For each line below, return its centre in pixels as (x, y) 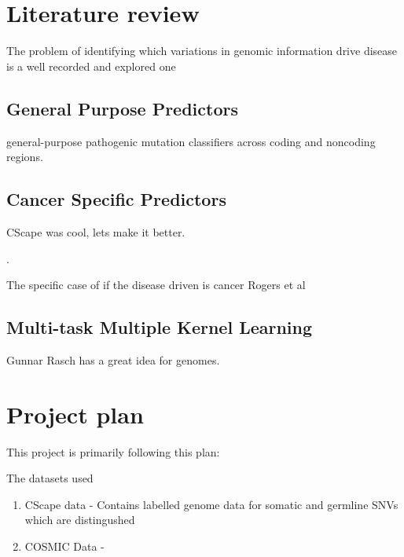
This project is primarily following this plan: (113, 451)
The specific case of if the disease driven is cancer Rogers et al (156, 285)
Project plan (75, 414)
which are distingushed (80, 520)
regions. (25, 157)
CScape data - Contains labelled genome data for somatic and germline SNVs (211, 504)
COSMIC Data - (64, 546)
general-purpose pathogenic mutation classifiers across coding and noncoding (191, 141)
